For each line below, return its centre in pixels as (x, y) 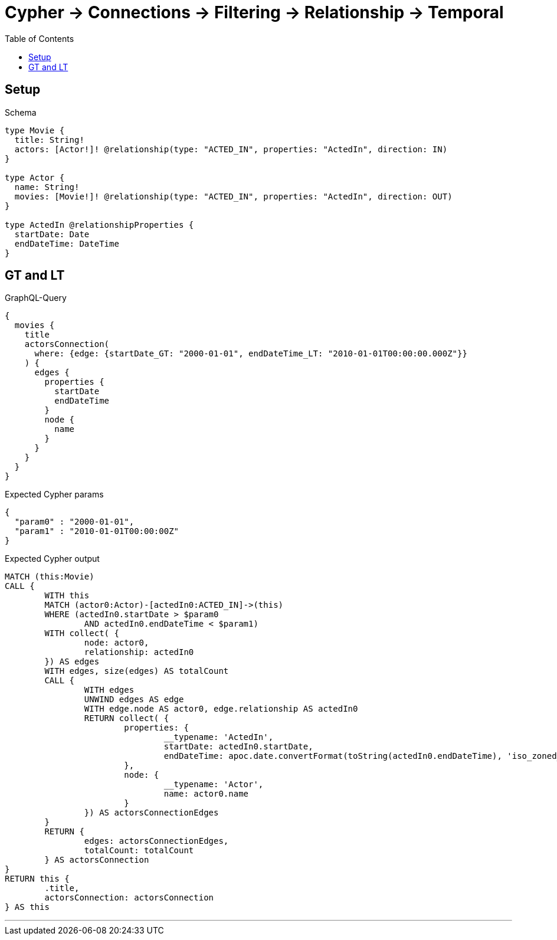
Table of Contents (40, 38)
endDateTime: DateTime (67, 243)
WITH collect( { (82, 633)
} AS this (27, 907)
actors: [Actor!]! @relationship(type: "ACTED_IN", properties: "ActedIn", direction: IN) (231, 149)
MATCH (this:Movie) (50, 577)
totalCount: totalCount (139, 851)
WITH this (67, 596)
